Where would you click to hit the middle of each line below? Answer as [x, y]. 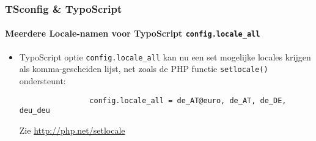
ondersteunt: [42, 81]
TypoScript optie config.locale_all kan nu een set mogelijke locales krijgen [165, 56]
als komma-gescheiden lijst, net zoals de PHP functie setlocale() [144, 69]
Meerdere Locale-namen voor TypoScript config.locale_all [133, 33]
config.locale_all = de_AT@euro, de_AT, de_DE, [188, 100]
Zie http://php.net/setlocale [72, 130]
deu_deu [35, 111]
